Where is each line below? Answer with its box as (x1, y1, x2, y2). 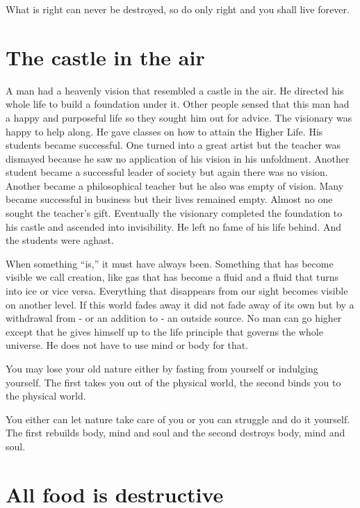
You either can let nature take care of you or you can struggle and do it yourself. (6, 411, 350, 426)
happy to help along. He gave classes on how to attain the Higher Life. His (6, 124, 323, 138)
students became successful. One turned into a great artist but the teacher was (6, 138, 341, 152)
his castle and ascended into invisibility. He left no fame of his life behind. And (6, 219, 342, 233)
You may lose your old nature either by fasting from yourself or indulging (6, 361, 318, 375)
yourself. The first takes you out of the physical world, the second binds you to (6, 375, 341, 389)
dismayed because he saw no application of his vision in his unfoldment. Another (6, 151, 350, 165)
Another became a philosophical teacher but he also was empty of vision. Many (6, 178, 344, 192)
